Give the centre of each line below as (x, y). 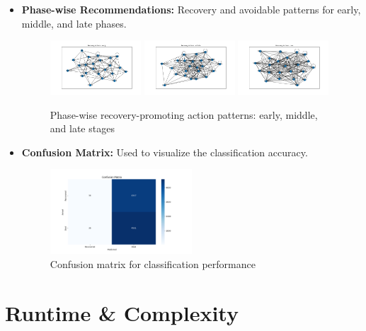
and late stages (82, 128)
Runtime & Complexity (122, 312)
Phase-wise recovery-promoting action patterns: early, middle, (184, 114)
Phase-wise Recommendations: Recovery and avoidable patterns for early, (191, 9)
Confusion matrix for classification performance (153, 264)
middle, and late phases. (74, 23)
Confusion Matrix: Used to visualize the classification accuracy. (165, 152)
